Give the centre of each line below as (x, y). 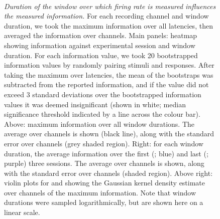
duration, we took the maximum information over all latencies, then (108, 25)
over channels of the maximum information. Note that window (100, 192)
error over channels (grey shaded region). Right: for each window (104, 143)
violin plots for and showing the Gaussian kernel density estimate (105, 183)
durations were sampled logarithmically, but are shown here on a (104, 202)
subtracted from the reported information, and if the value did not (106, 84)
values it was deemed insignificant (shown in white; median (95, 104)
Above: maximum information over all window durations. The (99, 124)
